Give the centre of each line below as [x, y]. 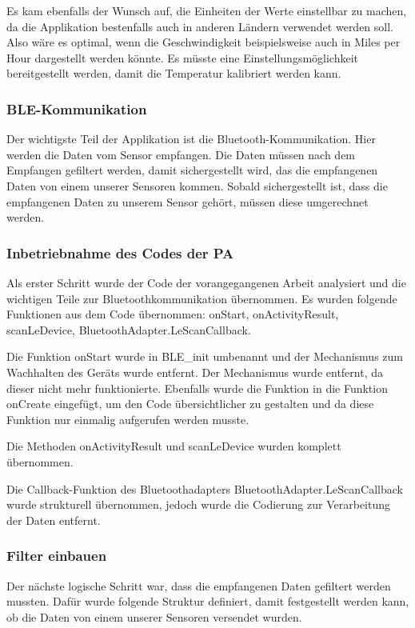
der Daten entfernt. [54, 520]
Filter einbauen [57, 556]
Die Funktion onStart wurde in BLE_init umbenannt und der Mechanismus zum [205, 356]
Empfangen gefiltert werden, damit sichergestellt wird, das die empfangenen [192, 170]
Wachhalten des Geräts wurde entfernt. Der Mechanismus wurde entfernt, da [195, 372]
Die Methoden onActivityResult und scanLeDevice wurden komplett [174, 446]
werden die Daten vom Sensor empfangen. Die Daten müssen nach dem [181, 154]
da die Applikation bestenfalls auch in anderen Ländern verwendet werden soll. [200, 26]
